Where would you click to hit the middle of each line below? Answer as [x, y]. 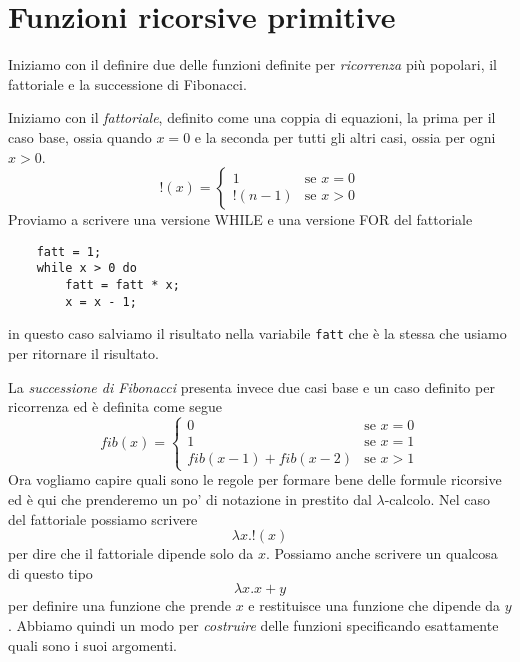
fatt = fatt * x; [122, 285]
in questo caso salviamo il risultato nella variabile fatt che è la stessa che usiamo [257, 333]
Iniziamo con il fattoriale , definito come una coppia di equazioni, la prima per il [252, 117]
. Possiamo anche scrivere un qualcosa [381, 553]
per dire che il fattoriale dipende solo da [131, 553]
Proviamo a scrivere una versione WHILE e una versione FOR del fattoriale [240, 219]
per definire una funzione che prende [119, 605]
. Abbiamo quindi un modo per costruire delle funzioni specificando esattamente [253, 624]
